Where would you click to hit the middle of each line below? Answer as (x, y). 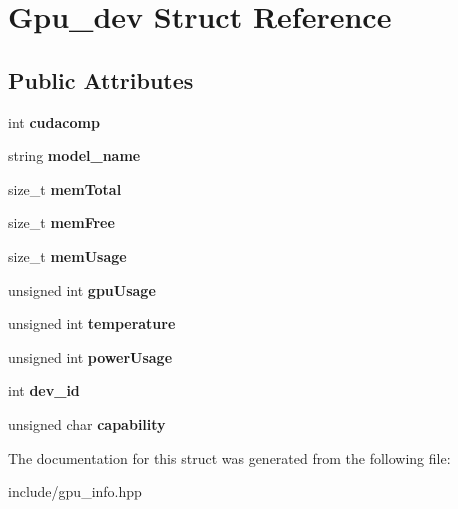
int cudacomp (54, 121)
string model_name (74, 155)
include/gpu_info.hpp (75, 491)
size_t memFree (61, 222)
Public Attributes (101, 79)
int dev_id (44, 390)
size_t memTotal (65, 188)
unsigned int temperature (92, 323)
